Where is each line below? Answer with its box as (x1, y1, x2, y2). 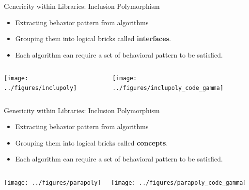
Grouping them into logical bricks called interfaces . (15, 33, 171, 44)
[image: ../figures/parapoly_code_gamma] (111, 179, 247, 187)
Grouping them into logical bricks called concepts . (15, 137, 168, 147)
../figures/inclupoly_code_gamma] (112, 85, 224, 92)
